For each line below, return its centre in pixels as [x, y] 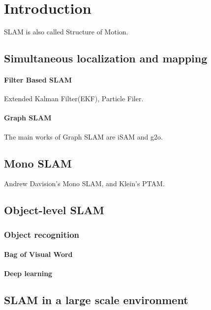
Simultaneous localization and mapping [106, 58]
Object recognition [42, 234]
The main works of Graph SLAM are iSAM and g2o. [83, 136]
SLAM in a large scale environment [96, 300]
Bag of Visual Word [38, 254]
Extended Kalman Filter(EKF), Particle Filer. [74, 99]
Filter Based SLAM [38, 80]
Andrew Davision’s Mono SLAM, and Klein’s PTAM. [84, 183]
